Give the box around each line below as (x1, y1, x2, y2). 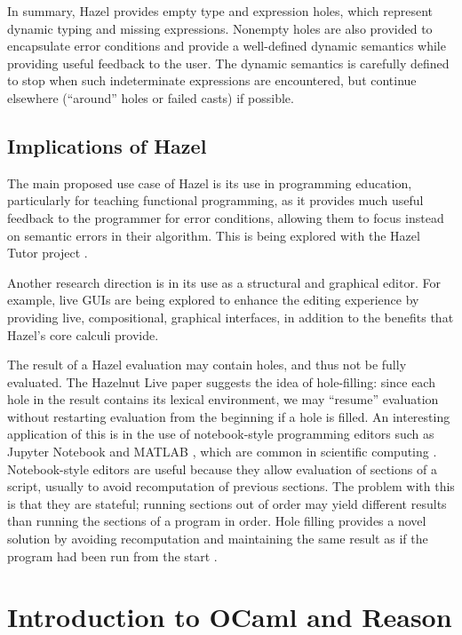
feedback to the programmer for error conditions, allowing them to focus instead (7, 208, 444, 226)
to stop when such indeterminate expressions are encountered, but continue (7, 71, 417, 90)
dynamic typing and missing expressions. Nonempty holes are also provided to (7, 19, 433, 37)
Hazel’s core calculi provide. (7, 325, 159, 344)
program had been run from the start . (7, 546, 218, 565)
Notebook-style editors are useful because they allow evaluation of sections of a (7, 459, 437, 478)
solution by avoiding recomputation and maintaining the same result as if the (7, 529, 428, 548)
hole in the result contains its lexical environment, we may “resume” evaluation (7, 390, 439, 409)
